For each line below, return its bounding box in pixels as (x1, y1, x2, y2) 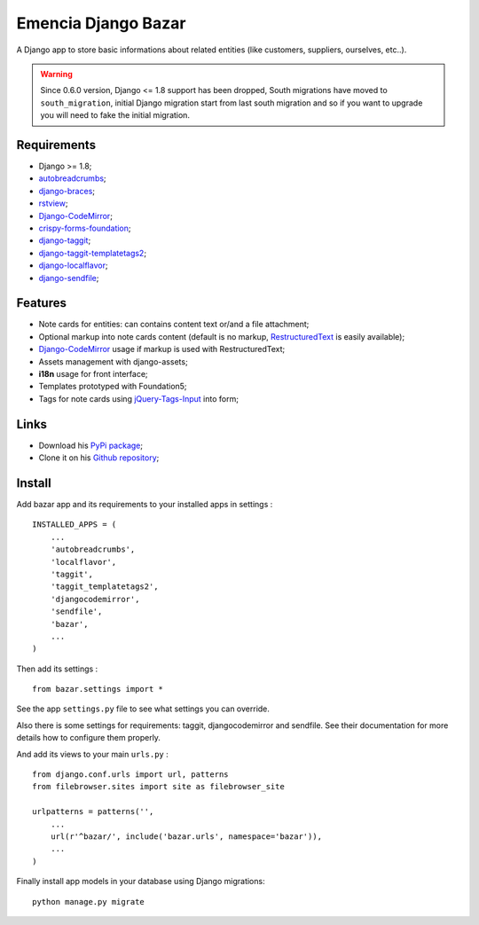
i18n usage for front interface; (38, 369, 148, 379)
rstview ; (38, 198, 68, 208)
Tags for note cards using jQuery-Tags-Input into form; (38, 393, 239, 404)
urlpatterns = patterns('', (32, 807, 154, 817)
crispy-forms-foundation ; (38, 223, 132, 233)
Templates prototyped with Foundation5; (38, 381, 187, 392)
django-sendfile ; (38, 272, 99, 283)
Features (16, 295, 67, 310)
